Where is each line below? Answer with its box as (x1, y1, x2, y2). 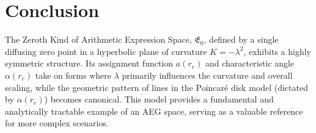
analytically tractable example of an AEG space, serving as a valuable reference (5, 104, 303, 117)
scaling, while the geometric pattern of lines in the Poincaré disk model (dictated (5, 81, 308, 93)
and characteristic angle (205, 57, 295, 70)
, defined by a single (204, 33, 279, 46)
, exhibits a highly (243, 45, 311, 57)
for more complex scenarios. (5, 117, 109, 129)
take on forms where (35, 68, 111, 81)
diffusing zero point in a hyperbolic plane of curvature (5, 45, 207, 57)
